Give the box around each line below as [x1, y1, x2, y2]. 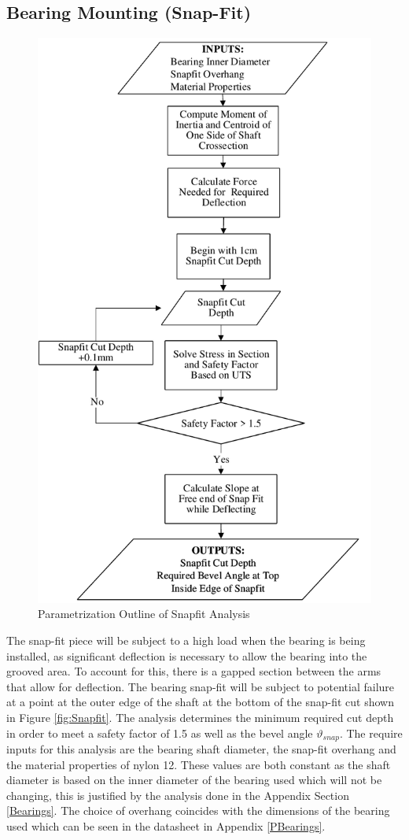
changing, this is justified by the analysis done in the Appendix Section [6, 786, 349, 803]
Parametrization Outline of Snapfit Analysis [38, 605, 250, 622]
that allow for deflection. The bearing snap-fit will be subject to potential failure [6, 678, 395, 694]
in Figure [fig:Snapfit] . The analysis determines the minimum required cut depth [6, 709, 394, 725]
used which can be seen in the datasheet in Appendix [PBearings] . [6, 818, 326, 834]
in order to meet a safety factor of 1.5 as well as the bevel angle [6, 724, 313, 741]
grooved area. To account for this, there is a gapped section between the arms [6, 663, 381, 679]
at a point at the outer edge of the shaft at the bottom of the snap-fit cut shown [6, 694, 394, 710]
